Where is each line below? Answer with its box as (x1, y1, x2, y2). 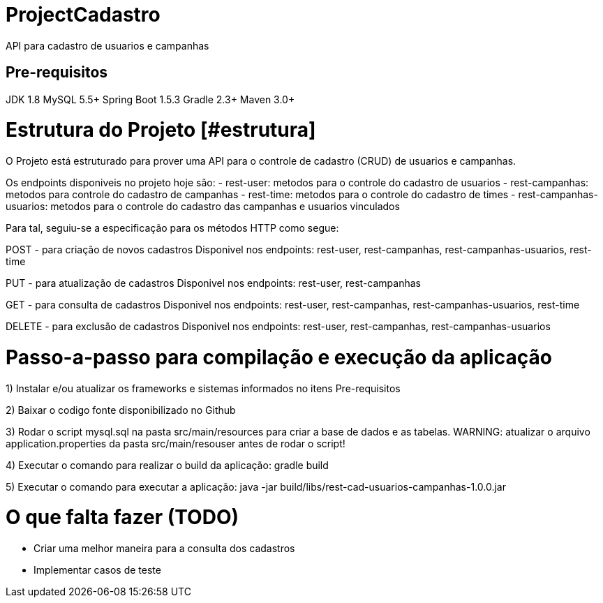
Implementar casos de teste (33, 564, 161, 576)
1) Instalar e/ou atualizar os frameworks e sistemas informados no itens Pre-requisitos (6, 382, 401, 394)
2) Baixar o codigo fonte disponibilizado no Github (6, 403, 236, 416)
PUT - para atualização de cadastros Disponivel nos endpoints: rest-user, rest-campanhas (6, 277, 421, 290)
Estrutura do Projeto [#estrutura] (6, 118, 316, 142)
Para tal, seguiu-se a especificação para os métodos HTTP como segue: (6, 222, 339, 234)
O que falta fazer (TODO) (6, 505, 239, 530)
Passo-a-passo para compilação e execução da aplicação (6, 345, 552, 369)
